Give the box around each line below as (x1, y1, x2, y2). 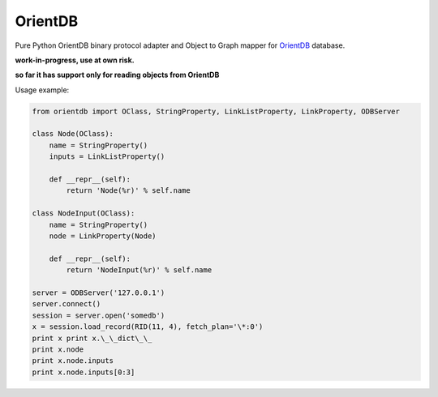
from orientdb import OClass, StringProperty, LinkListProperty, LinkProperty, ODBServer (32, 106, 401, 116)
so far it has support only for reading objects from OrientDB (15, 70, 220, 80)
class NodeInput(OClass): (32, 209, 135, 218)
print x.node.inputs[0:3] (32, 367, 135, 377)
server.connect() (32, 300, 101, 309)
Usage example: (15, 85, 70, 95)
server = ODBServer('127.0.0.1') (32, 288, 165, 297)
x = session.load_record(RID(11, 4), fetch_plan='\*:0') (32, 322, 264, 331)
